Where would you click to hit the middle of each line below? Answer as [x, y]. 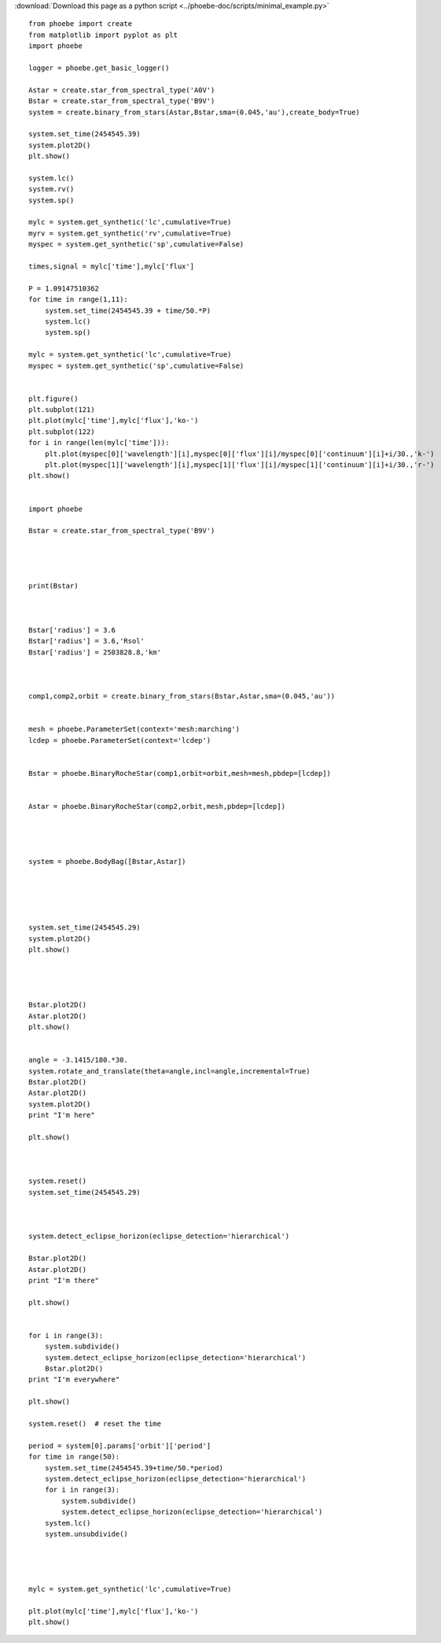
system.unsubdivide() [86, 1534]
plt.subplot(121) [62, 410]
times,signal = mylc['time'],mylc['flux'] [112, 266]
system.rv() [51, 189]
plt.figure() [53, 399]
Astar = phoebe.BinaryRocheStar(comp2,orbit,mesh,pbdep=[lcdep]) [157, 807]
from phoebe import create [81, 24]
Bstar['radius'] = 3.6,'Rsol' [87, 641]
